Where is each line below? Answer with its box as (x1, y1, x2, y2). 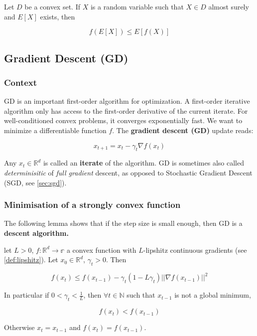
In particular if (4, 290, 49, 300)
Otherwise (4, 322, 35, 333)
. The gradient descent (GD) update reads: (112, 125, 254, 135)
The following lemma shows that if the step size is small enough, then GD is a (4, 218, 243, 228)
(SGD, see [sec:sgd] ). (4, 177, 67, 187)
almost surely (208, 1, 249, 11)
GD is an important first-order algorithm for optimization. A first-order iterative (4, 96, 250, 106)
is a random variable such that (90, 1, 184, 11)
